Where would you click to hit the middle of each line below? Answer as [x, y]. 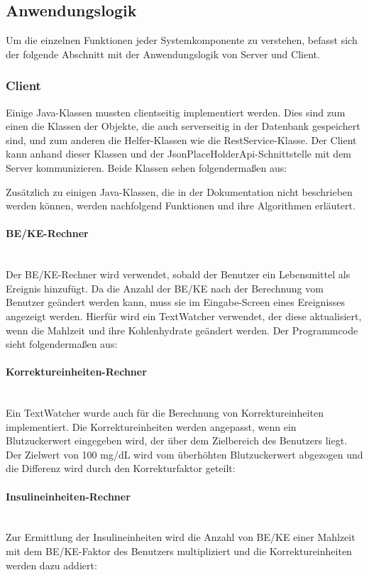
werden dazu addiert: [51, 565]
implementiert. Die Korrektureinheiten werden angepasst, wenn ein [151, 426]
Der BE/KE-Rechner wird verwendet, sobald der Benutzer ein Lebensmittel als [178, 274]
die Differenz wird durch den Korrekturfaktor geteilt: [121, 468]
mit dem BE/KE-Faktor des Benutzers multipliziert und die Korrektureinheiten [179, 551]
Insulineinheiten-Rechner [68, 496]
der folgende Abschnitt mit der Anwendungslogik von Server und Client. [163, 54]
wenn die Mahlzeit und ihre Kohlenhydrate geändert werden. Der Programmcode [182, 330]
